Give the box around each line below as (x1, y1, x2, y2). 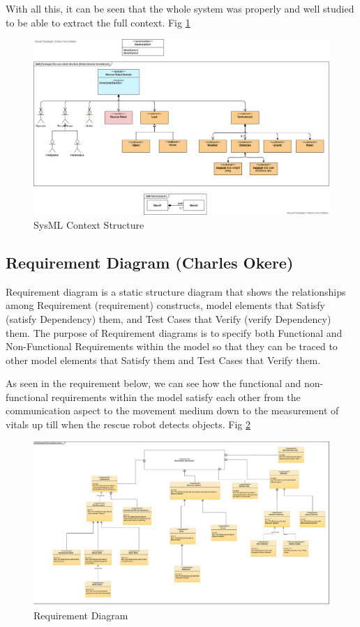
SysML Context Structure (33, 217, 144, 232)
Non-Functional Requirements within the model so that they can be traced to (6, 339, 338, 354)
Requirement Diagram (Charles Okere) (6, 251, 294, 273)
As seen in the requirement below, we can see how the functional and (6, 376, 301, 391)
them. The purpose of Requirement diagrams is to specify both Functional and (6, 325, 343, 340)
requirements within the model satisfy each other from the (51, 389, 301, 404)
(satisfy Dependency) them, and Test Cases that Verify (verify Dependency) (6, 311, 331, 326)
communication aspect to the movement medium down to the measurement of (6, 403, 339, 418)
